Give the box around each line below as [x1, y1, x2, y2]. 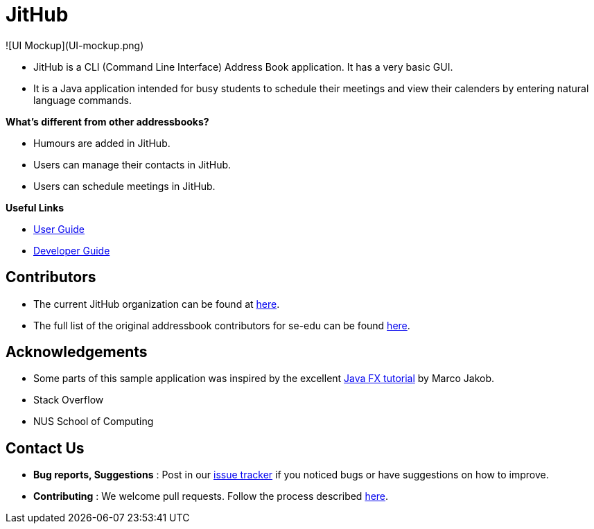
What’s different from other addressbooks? [6, 115, 209, 128]
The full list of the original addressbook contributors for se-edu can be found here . [33, 319, 410, 331]
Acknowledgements [6, 343, 148, 361]
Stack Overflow [33, 394, 104, 406]
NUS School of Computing [33, 415, 154, 428]
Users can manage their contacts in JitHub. [33, 158, 232, 171]
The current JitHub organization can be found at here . [33, 297, 280, 310]
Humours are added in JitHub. [33, 137, 171, 149]
